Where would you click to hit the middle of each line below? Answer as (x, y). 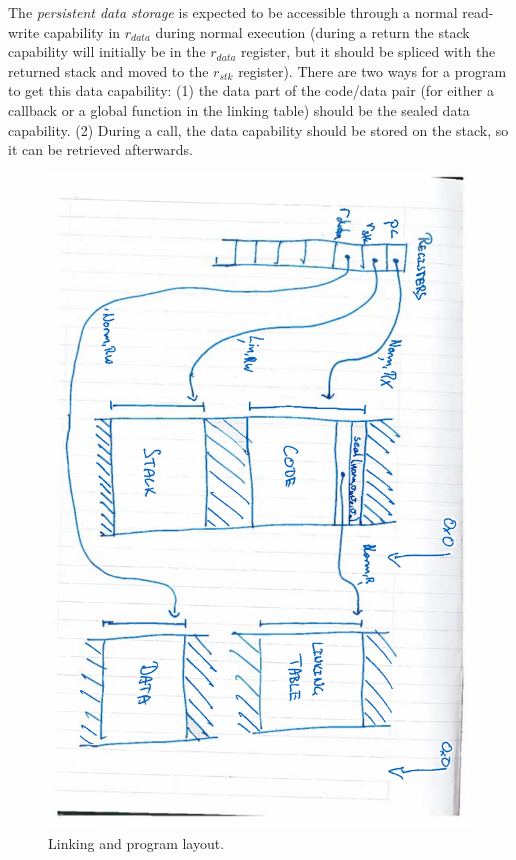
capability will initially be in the (107, 51)
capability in (82, 31)
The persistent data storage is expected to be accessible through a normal (233, 12)
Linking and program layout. (136, 843)
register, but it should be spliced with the (368, 51)
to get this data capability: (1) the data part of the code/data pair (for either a (251, 90)
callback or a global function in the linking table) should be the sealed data (239, 109)
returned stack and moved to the (108, 70)
